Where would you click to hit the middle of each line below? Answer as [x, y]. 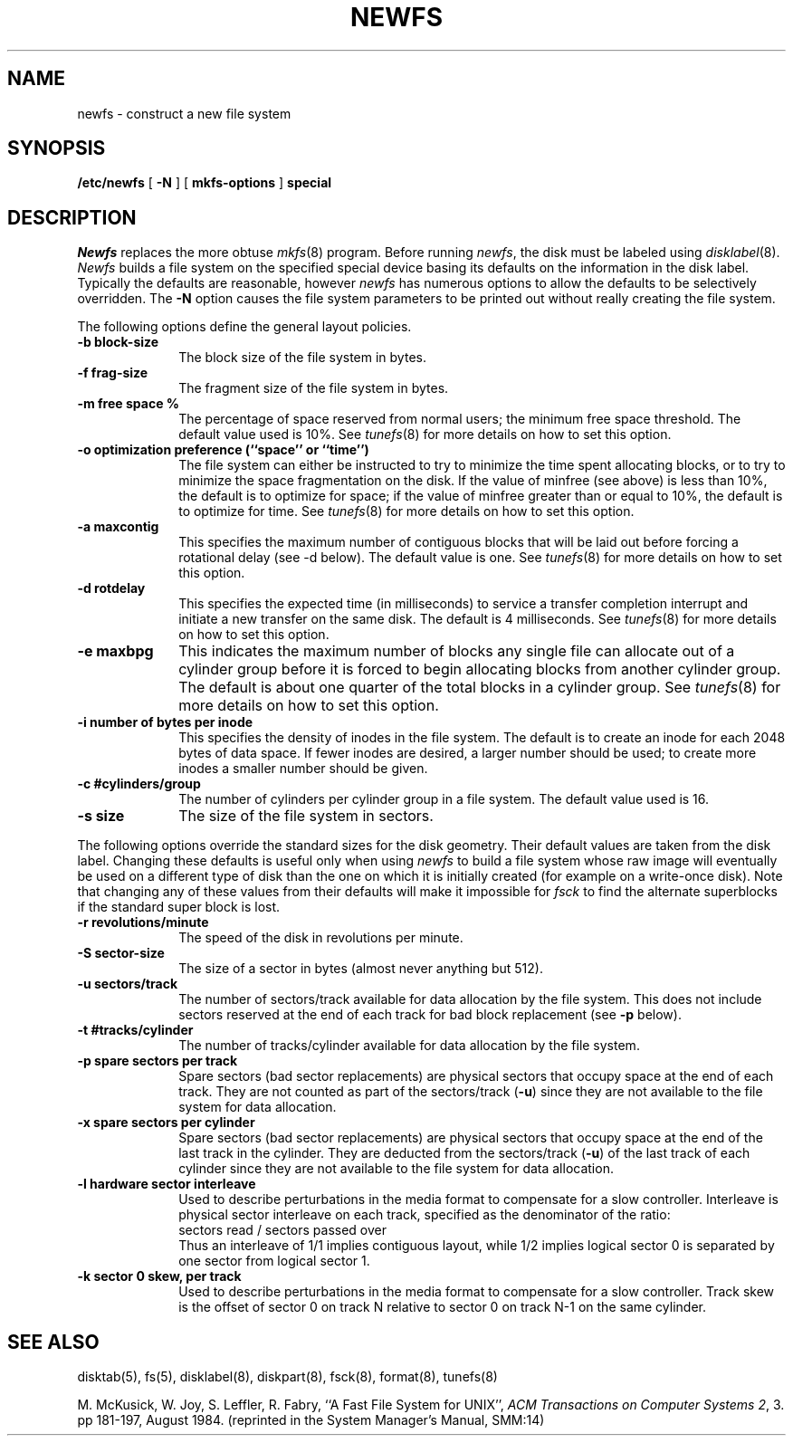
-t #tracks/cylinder [135, 1030]
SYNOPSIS [57, 148]
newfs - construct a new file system [184, 113]
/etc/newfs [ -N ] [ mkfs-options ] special [205, 183]
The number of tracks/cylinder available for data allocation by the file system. [409, 1046]
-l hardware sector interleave [167, 1184]
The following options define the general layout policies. [244, 327]
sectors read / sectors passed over [283, 1230]
